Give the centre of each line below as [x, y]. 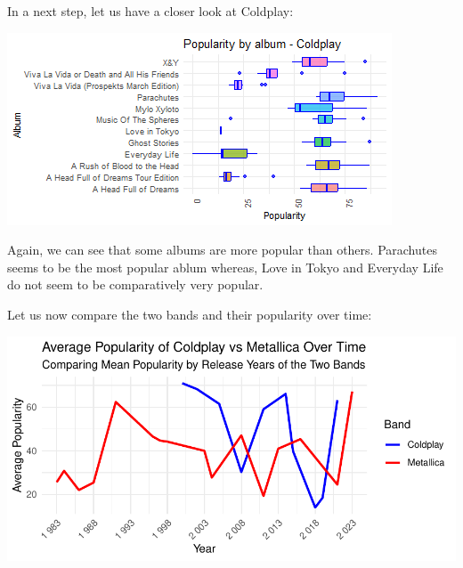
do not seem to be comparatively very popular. [135, 284]
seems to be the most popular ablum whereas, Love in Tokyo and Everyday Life [225, 267]
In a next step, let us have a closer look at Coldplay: [150, 11]
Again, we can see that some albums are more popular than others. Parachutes [222, 250]
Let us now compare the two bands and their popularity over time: [190, 314]
